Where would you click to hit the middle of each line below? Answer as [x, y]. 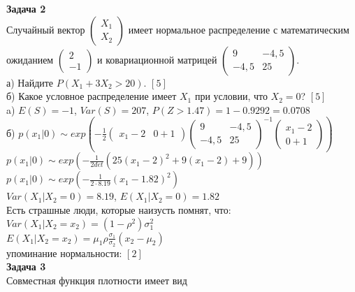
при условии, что [231, 96]
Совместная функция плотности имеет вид [97, 280]
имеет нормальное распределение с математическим [239, 29]
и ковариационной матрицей [157, 59]
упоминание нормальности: [64, 253]
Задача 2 [26, 8]
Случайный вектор [46, 29]
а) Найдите [30, 82]
